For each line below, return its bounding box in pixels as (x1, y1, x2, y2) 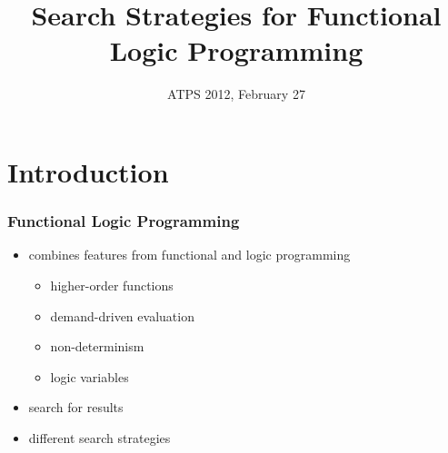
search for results (28, 398, 124, 417)
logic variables (50, 367, 129, 386)
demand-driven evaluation (50, 306, 194, 325)
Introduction (7, 153, 169, 190)
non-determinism (50, 337, 144, 356)
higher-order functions (50, 275, 174, 294)
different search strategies (28, 428, 171, 447)
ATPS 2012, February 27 (167, 84, 305, 103)
